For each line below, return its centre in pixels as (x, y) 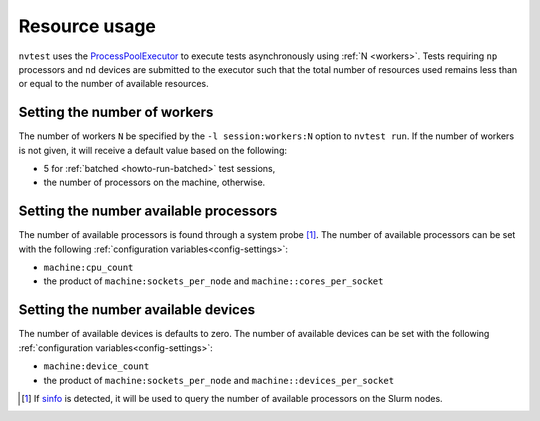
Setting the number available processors (148, 211)
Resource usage (87, 26)
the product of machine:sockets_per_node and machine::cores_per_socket (213, 281)
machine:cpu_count (88, 268)
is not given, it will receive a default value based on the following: (152, 150)
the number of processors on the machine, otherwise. (154, 182)
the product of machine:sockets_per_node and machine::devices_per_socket (219, 380)
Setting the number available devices (136, 310)
